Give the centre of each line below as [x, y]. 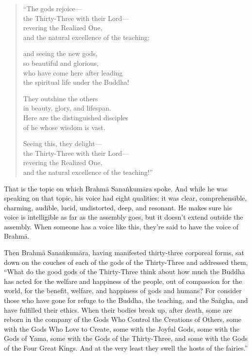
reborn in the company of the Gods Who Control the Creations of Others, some [123, 319]
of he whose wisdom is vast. [64, 127]
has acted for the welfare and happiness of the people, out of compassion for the [123, 281]
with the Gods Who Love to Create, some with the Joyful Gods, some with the [122, 328]
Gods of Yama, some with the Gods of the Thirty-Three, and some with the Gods [126, 338]
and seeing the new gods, [60, 53]
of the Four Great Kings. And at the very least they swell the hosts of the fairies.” [126, 348]
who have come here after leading [73, 72]
